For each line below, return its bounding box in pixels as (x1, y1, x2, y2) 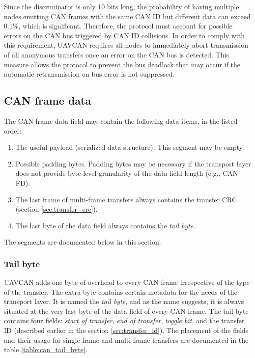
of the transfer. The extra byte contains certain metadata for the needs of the (4, 286, 237, 297)
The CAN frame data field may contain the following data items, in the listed (4, 115, 238, 126)
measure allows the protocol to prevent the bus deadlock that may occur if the (4, 59, 241, 69)
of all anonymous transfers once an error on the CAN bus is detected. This (4, 49, 229, 59)
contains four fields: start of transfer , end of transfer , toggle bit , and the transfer (4, 315, 245, 326)
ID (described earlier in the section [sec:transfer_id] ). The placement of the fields (4, 325, 249, 335)
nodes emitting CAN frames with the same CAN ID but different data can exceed (4, 11, 251, 21)
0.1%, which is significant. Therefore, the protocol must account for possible (4, 21, 232, 31)
